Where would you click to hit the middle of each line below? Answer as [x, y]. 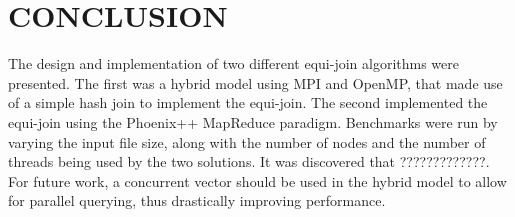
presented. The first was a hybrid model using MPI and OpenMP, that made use [255, 82]
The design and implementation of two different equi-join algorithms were [233, 63]
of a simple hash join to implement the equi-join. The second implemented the [248, 102]
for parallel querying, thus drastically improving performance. [197, 200]
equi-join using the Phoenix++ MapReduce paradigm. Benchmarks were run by [253, 121]
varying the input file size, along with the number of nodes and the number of [247, 141]
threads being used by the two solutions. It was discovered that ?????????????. [249, 161]
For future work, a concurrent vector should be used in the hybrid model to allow [257, 180]
